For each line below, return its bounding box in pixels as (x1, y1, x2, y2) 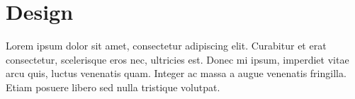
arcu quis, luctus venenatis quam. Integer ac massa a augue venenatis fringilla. (6, 66, 346, 81)
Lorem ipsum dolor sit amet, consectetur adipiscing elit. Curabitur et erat (6, 38, 327, 53)
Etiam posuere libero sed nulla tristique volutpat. (6, 79, 220, 94)
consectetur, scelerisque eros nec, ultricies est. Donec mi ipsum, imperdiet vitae (6, 52, 349, 66)
